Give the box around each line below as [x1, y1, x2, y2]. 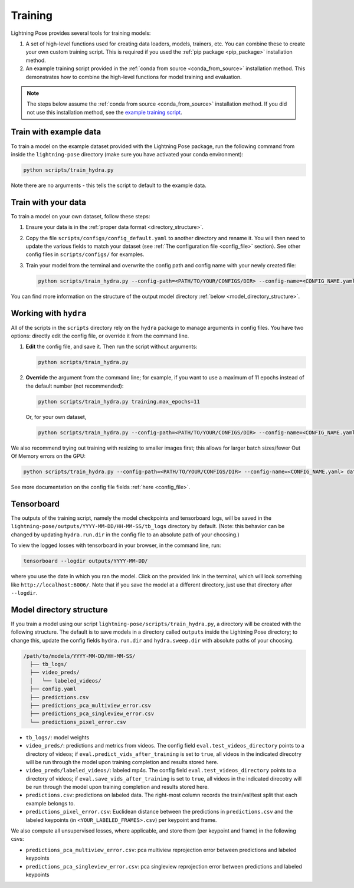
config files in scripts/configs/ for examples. [25, 251, 145, 258]
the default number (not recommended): [25, 382, 124, 389]
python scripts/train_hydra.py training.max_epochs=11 [38, 398, 200, 405]
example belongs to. [25, 799, 76, 807]
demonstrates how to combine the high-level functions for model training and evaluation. [25, 73, 242, 80]
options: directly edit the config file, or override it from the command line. [11, 332, 189, 339]
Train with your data [11, 197, 87, 207]
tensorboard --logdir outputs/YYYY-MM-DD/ [23, 558, 148, 565]
